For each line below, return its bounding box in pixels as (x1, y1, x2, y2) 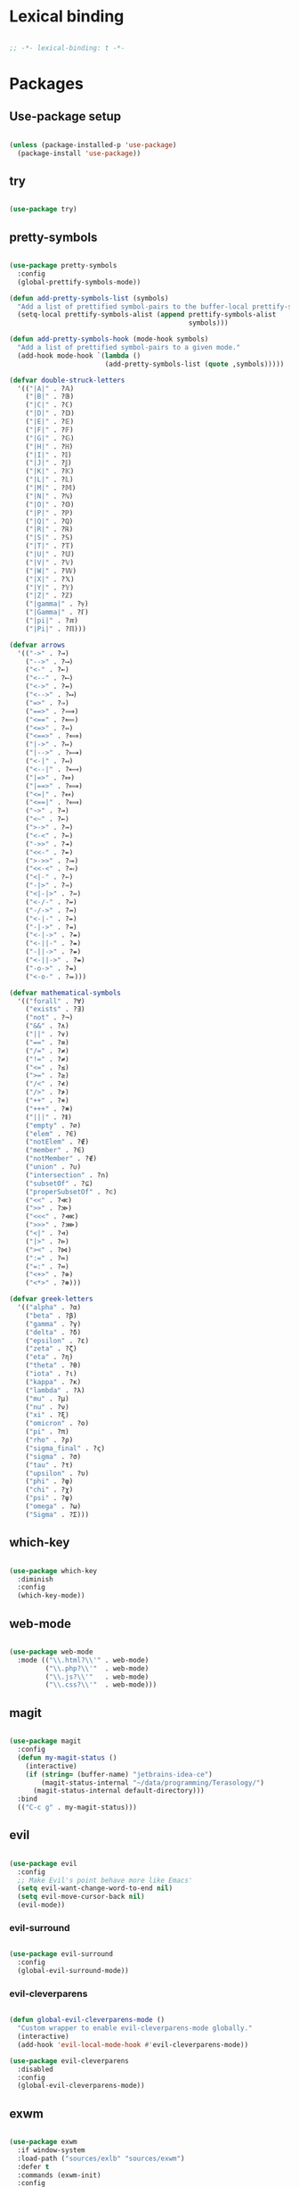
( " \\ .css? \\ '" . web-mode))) (44, 1680, 158, 1689)
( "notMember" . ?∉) (25, 1154, 98, 1163)
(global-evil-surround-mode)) (17, 1967, 129, 1976)
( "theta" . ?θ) (25, 1361, 82, 1370)
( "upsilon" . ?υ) (25, 1469, 90, 1478)
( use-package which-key (9, 1566, 98, 1575)
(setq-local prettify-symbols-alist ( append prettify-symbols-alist (17, 310, 277, 319)
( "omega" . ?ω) (25, 1502, 82, 1511)
